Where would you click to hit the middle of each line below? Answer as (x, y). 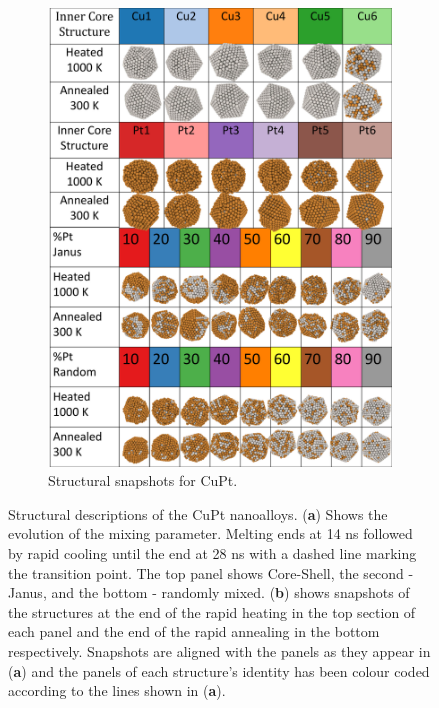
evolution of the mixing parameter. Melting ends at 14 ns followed (210, 533)
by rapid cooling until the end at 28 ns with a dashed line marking (212, 553)
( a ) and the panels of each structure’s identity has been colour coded (219, 670)
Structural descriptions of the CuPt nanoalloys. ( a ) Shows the (198, 513)
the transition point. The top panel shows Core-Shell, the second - (211, 572)
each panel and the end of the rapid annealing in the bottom (194, 631)
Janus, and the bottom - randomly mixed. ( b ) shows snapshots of (209, 592)
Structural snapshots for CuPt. (143, 480)
